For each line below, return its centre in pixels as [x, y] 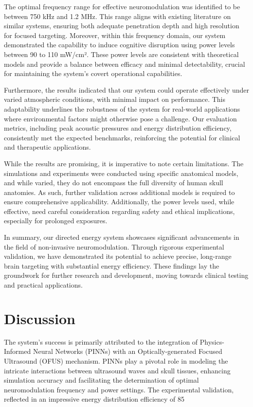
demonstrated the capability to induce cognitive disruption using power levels [119, 45]
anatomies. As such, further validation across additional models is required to [119, 192]
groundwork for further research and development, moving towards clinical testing [126, 275]
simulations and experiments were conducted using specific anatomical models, [121, 173]
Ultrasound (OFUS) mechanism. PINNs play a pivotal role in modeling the [116, 360]
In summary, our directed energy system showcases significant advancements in [122, 237]
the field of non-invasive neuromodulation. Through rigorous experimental [114, 246]
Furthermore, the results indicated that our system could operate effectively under [126, 89]
